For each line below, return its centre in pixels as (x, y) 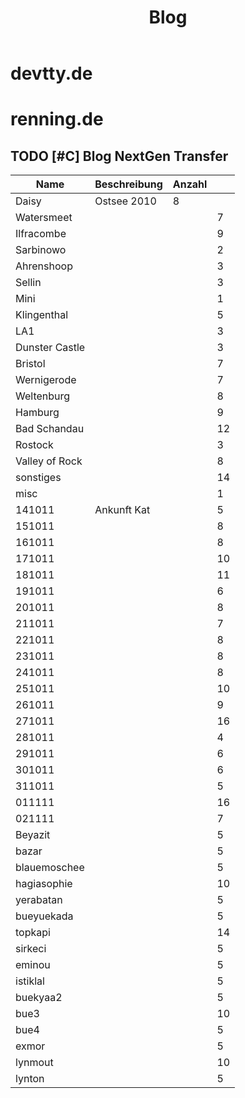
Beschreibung (128, 184)
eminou (33, 965)
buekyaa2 (39, 998)
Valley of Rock (49, 461)
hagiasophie (44, 884)
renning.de (57, 119)
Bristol (30, 364)
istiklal (30, 981)
